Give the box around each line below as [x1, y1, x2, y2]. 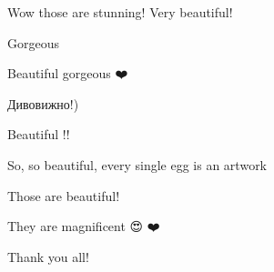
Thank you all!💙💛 [7, 247, 96, 266]
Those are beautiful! [7, 186, 120, 205]
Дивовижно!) [7, 94, 79, 113]
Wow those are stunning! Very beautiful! [7, 3, 233, 21]
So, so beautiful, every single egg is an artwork [7, 155, 268, 174]
